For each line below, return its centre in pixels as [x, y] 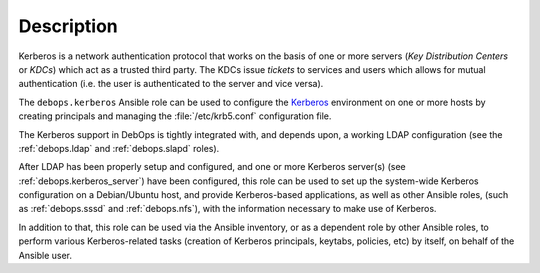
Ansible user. [45, 255]
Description [68, 26]
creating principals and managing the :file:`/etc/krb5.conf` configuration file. [175, 116]
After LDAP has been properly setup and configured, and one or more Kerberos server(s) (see [212, 167]
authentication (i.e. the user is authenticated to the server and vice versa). [171, 84]
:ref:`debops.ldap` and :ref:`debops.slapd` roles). [119, 148]
